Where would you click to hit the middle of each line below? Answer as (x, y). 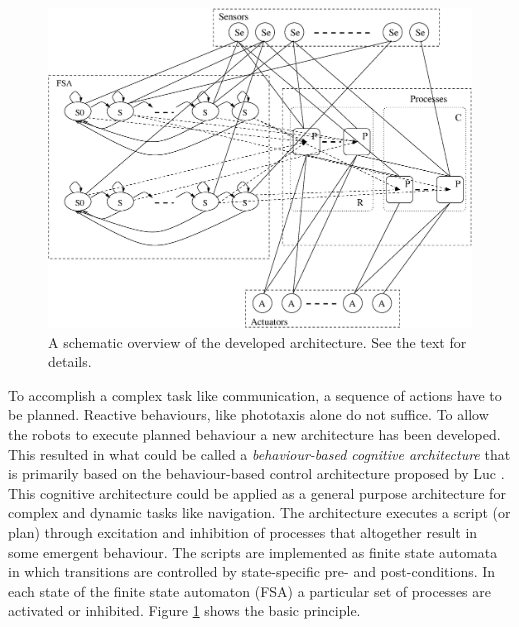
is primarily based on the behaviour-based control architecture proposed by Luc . (256, 473)
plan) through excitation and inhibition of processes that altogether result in (243, 532)
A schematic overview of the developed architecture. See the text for (257, 341)
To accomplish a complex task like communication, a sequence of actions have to (255, 394)
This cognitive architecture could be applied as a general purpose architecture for (257, 492)
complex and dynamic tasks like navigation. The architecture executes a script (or (259, 512)
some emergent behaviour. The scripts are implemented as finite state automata (253, 551)
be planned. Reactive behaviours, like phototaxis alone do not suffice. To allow (248, 414)
